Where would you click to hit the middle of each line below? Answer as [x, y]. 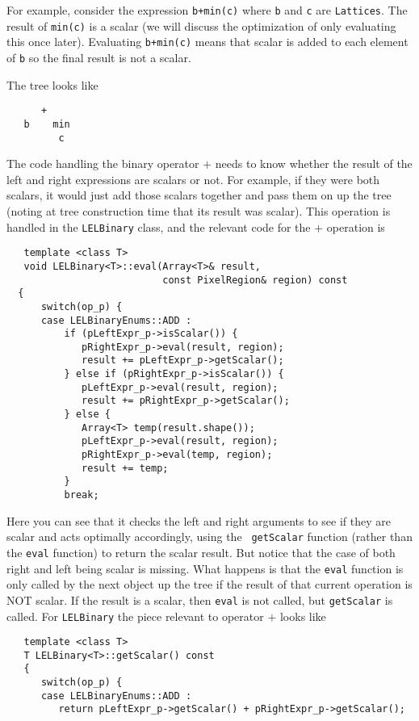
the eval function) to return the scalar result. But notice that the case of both [201, 552]
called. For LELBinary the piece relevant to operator [135, 616]
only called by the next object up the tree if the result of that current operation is [209, 584]
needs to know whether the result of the [314, 163]
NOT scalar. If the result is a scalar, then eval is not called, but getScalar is [200, 599]
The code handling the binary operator [103, 163]
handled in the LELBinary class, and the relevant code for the [159, 226]
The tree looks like [52, 84]
